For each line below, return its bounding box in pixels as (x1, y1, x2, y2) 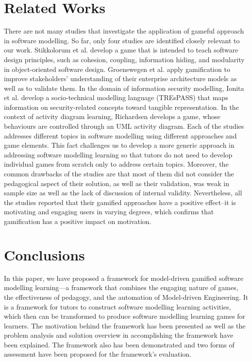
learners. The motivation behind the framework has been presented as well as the (4, 320, 246, 330)
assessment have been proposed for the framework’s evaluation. (4, 349, 191, 359)
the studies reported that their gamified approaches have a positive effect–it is (4, 197, 236, 207)
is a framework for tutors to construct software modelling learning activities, (4, 301, 231, 311)
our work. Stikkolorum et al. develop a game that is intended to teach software (4, 45, 238, 55)
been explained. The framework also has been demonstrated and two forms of (4, 339, 235, 349)
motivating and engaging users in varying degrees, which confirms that (4, 207, 214, 217)
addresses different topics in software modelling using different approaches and (4, 130, 237, 140)
